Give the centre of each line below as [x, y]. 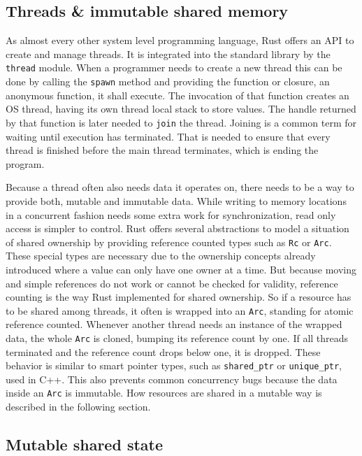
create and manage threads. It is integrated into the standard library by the [168, 54]
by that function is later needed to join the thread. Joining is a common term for [181, 122]
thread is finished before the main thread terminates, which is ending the [162, 150]
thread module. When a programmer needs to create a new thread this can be [174, 67]
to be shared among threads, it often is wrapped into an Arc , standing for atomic [180, 310]
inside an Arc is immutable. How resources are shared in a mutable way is [164, 393]
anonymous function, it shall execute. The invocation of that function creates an [178, 95]
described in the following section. [78, 407]
